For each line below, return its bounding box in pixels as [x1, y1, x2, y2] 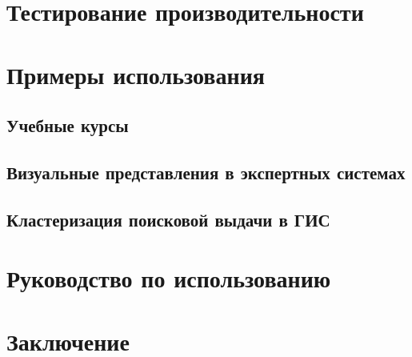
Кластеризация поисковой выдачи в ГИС [6, 207, 330, 231]
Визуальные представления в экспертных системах [6, 159, 406, 184]
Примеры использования [6, 58, 265, 90]
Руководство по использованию [6, 262, 331, 295]
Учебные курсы [6, 113, 129, 138]
